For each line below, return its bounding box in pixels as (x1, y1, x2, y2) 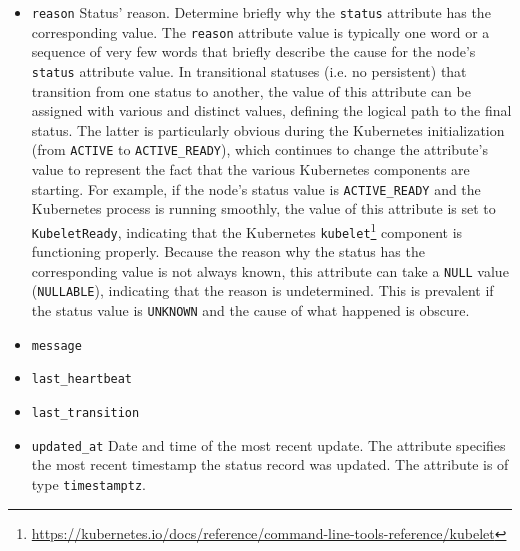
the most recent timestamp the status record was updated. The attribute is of (31, 454, 509, 475)
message (31, 338, 82, 353)
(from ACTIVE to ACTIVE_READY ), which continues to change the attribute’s (31, 139, 488, 160)
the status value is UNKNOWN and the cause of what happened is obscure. (31, 300, 470, 321)
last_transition (31, 406, 140, 421)
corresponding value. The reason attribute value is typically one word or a (31, 21, 490, 42)
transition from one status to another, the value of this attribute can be (31, 80, 471, 101)
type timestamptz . (31, 473, 146, 494)
